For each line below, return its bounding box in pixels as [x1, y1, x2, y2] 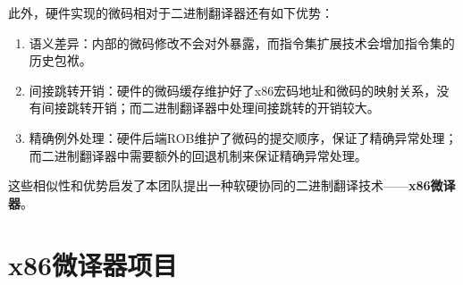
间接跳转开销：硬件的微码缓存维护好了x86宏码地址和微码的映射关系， [29, 80, 437, 99]
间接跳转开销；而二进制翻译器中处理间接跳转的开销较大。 [41, 98, 380, 117]
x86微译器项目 [8, 246, 178, 282]
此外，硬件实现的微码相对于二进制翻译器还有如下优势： [8, 4, 333, 21]
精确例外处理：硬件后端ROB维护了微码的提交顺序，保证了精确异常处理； [29, 128, 458, 147]
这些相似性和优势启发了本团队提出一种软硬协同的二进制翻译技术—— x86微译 [8, 176, 456, 195]
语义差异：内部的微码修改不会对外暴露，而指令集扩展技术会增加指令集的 [29, 33, 455, 52]
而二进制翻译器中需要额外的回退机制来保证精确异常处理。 [29, 146, 367, 164]
